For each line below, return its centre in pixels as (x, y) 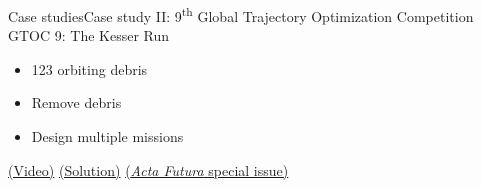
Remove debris (76, 102)
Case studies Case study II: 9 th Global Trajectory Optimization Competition (241, 14)
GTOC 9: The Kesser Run (89, 35)
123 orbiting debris (89, 68)
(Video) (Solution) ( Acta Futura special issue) (148, 169)
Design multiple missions (107, 136)
